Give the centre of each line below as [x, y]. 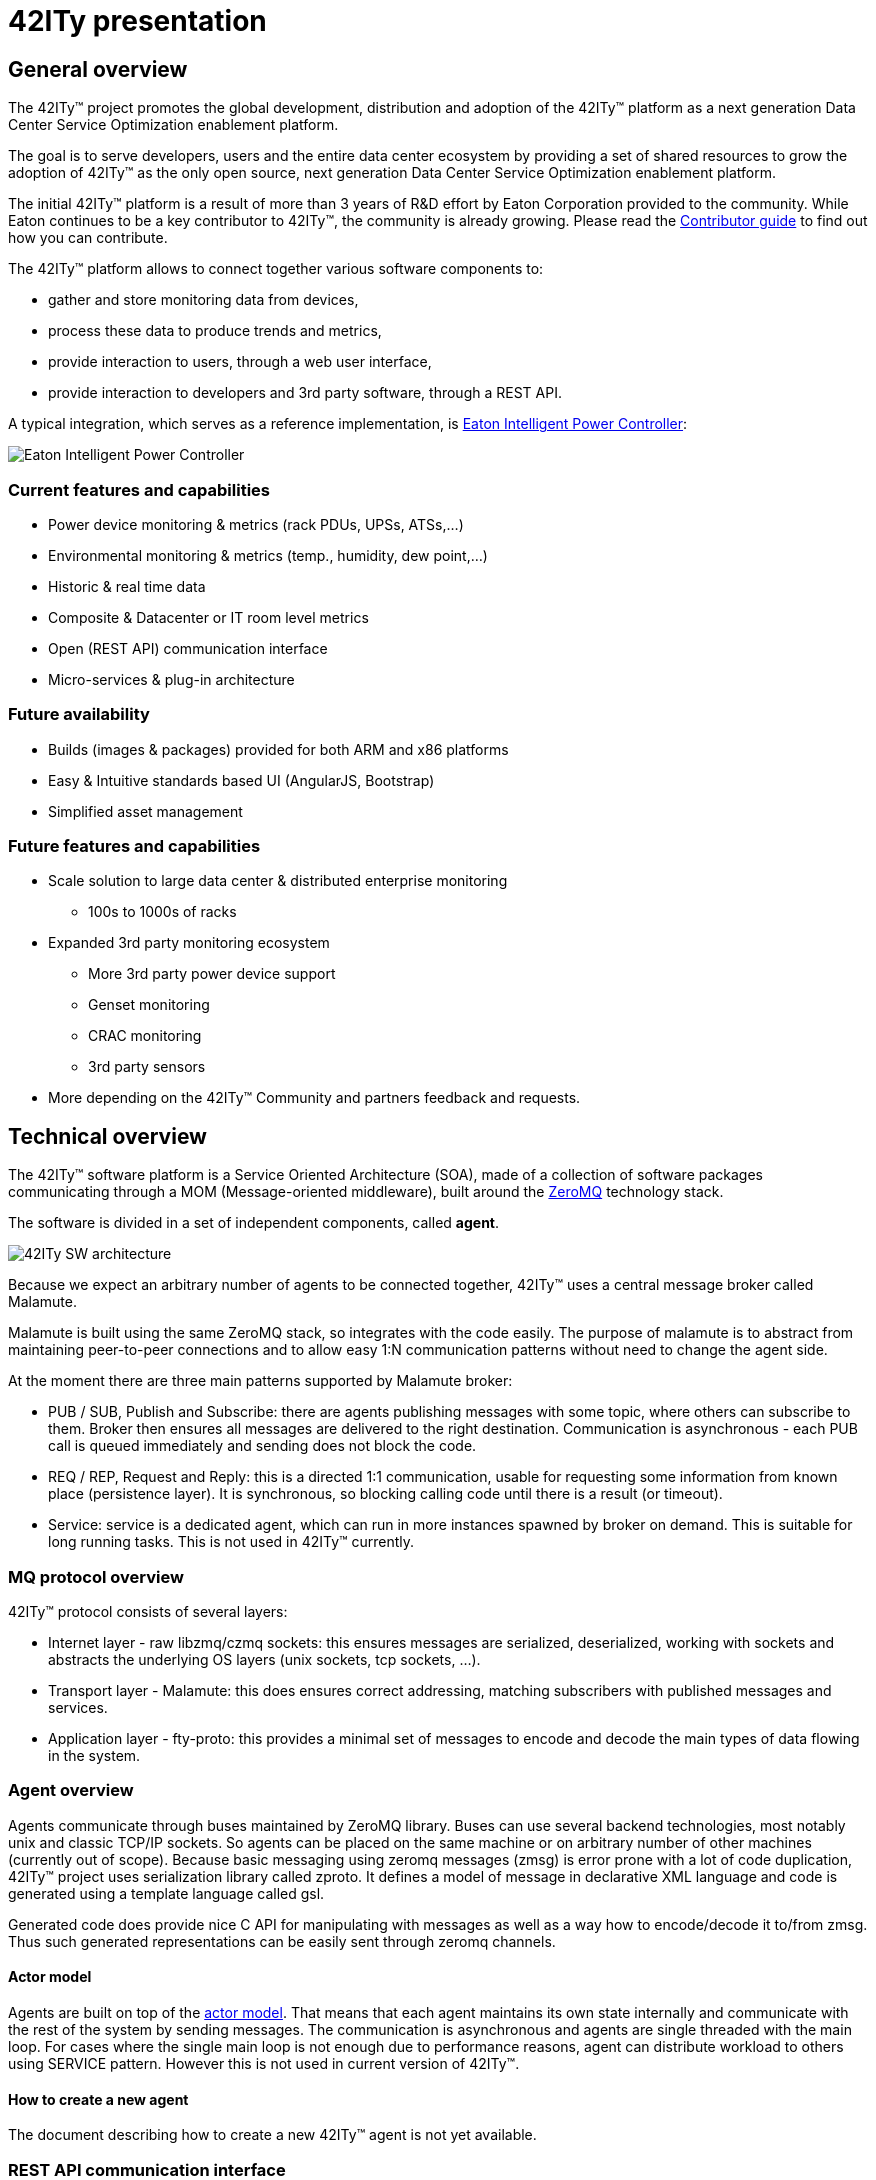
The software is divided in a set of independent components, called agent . [254, 1223]
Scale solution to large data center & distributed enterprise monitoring [278, 881]
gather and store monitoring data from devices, [203, 300]
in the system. [94, 1756]
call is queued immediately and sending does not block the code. [262, 1446]
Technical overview [107, 1136]
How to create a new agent [98, 2099]
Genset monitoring [149, 1005]
